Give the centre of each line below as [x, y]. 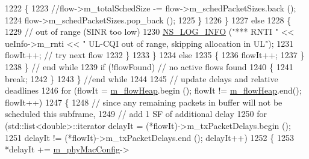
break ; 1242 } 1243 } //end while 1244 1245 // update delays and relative [142, 78]
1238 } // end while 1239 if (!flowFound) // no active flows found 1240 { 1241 [149, 66]
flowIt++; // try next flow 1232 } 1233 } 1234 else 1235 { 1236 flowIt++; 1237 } [155, 55]
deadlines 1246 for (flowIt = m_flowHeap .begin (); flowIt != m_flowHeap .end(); [153, 90]
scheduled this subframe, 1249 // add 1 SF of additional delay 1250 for [136, 114]
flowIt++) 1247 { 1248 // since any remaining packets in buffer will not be [144, 102]
